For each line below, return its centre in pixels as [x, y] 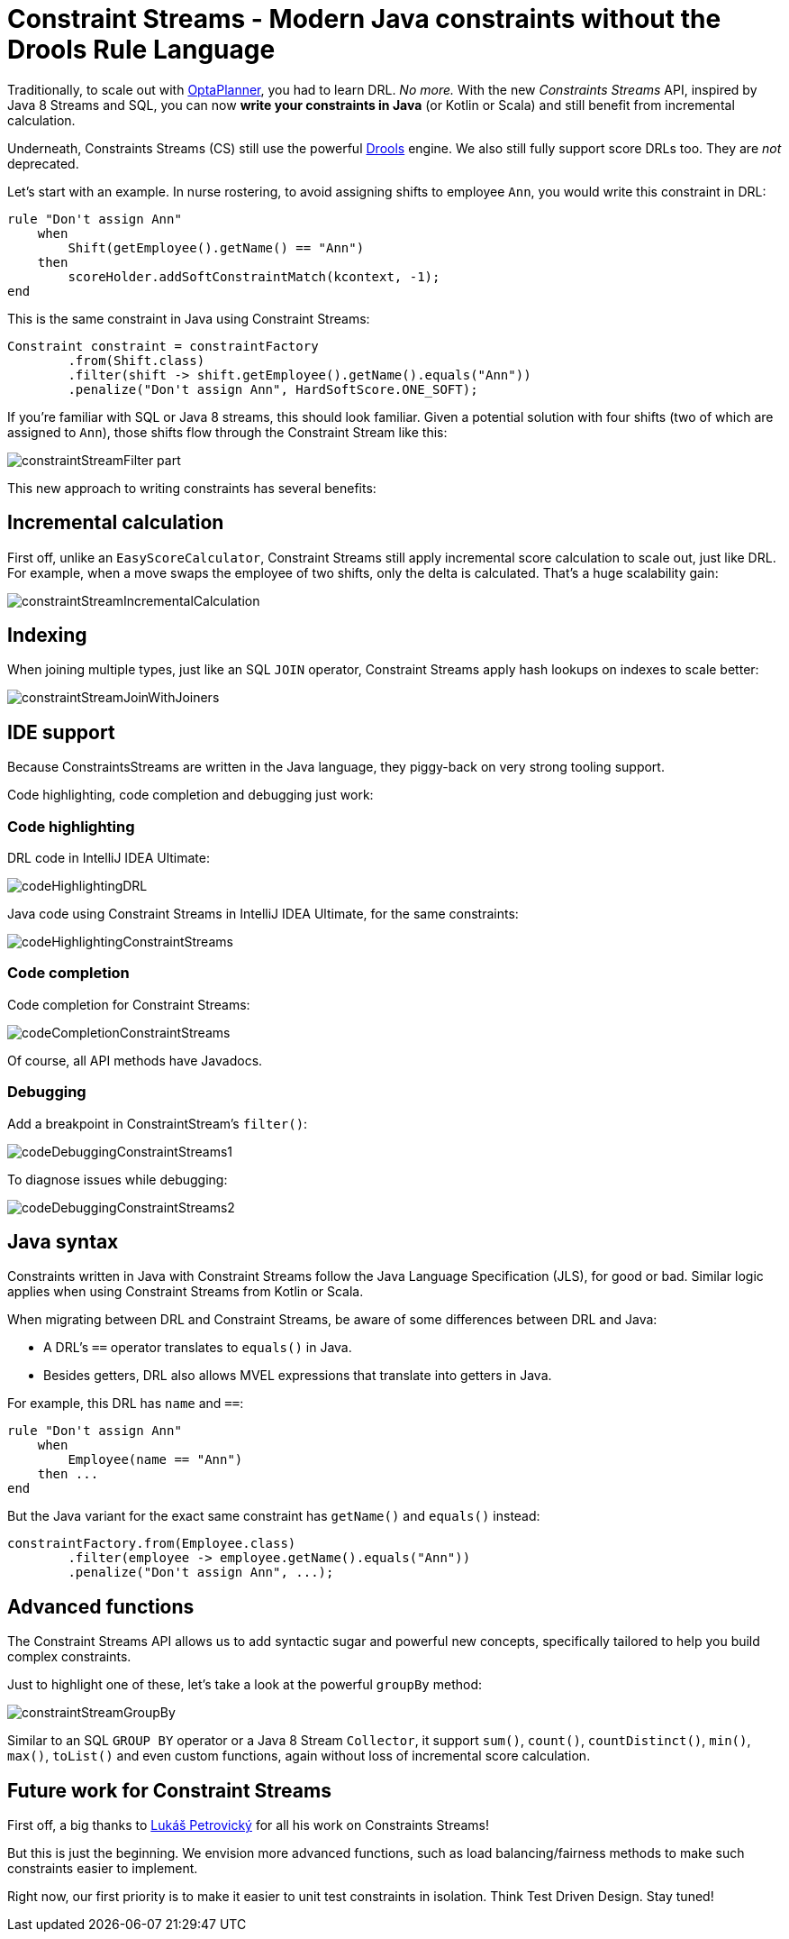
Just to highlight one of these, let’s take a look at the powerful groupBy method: [245, 1685]
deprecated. [43, 163]
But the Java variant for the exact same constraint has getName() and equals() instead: [274, 1516]
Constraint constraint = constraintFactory [163, 346]
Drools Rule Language [141, 50]
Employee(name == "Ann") [155, 1460]
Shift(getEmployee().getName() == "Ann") [216, 247]
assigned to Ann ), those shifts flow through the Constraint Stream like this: [227, 432]
